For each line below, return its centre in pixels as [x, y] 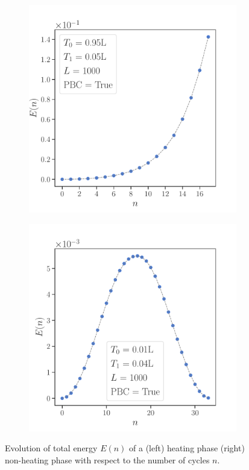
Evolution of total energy [51, 448]
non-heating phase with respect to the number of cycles [107, 459]
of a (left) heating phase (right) [187, 448]
